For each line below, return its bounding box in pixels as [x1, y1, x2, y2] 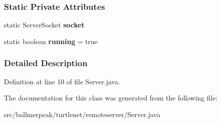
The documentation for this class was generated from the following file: [4, 93, 218, 103]
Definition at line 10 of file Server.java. [4, 76, 120, 86]
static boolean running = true [4, 36, 98, 46]
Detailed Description [4, 57, 87, 69]
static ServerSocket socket [4, 20, 84, 30]
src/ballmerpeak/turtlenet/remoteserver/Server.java [4, 109, 161, 119]
